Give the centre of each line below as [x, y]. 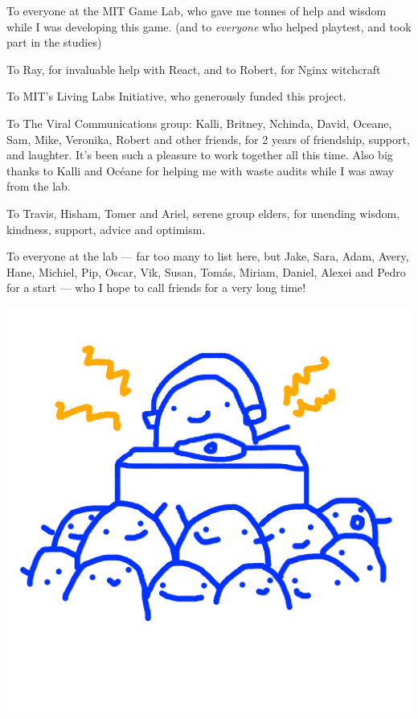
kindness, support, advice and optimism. [106, 229]
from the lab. [39, 186]
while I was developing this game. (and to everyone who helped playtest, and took [209, 26]
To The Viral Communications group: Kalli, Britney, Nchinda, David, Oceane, [199, 123]
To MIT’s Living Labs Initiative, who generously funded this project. [176, 96]
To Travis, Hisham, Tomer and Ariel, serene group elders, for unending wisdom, [203, 213]
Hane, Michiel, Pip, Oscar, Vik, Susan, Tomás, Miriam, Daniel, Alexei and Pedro [206, 271]
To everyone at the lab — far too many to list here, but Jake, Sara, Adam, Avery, [208, 256]
